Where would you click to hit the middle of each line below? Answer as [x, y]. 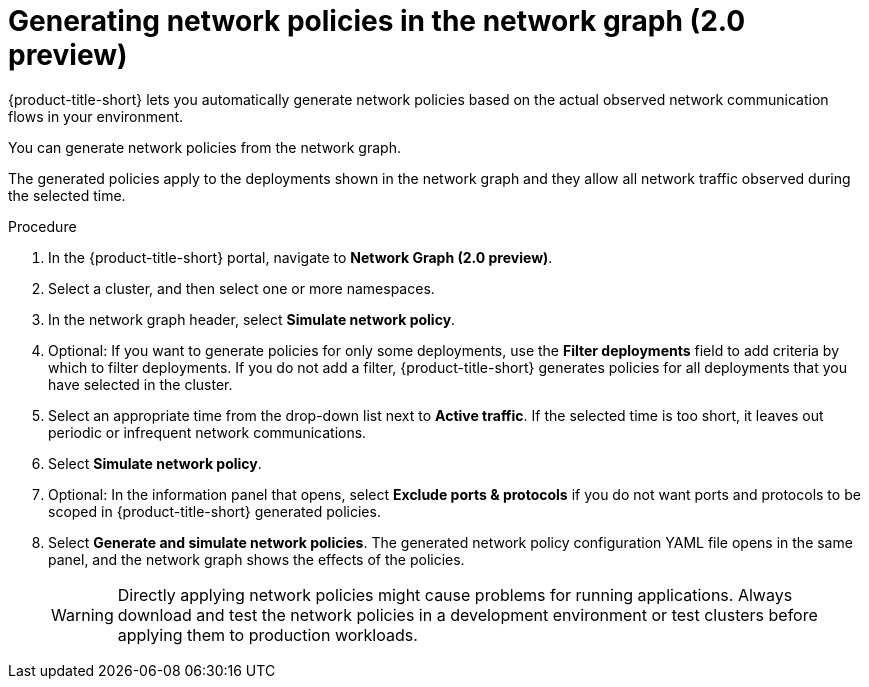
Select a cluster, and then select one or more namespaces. [241, 288]
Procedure [42, 226]
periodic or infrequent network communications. [207, 432]
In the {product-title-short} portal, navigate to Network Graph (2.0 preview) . [300, 257]
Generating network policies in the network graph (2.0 [377, 21]
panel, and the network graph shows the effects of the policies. [256, 559]
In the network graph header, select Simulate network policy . [252, 319]
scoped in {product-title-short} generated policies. [214, 511]
